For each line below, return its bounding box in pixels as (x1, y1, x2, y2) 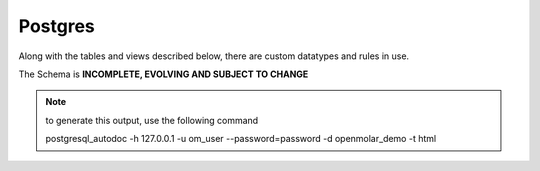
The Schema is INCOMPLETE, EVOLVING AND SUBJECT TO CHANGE (18, 68, 309, 80)
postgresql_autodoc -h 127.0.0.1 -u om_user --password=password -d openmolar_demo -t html (45, 133, 437, 145)
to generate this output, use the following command (45, 114, 259, 126)
